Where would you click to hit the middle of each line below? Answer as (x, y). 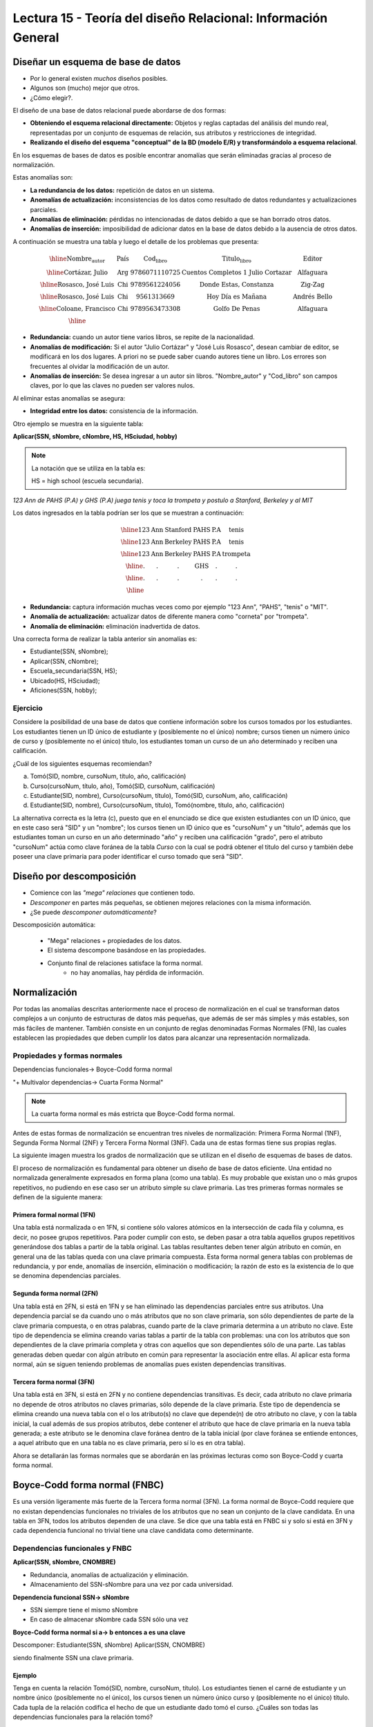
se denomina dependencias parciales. (67, 1276)
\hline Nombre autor (77, 259)
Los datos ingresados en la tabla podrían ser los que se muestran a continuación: (128, 513)
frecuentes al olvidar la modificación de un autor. (99, 366)
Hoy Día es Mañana (237, 296)
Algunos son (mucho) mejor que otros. (85, 88)
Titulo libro (237, 259)
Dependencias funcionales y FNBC (73, 1549)
